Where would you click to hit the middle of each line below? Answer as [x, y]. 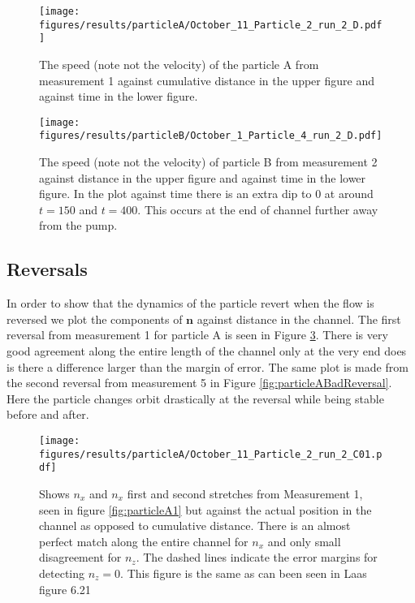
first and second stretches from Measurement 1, [245, 493]
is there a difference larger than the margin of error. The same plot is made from [207, 366]
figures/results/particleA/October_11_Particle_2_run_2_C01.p [211, 454]
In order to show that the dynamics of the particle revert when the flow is [190, 303]
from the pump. [78, 225]
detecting [62, 573]
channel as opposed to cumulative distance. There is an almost [195, 525]
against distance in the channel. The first [299, 319]
